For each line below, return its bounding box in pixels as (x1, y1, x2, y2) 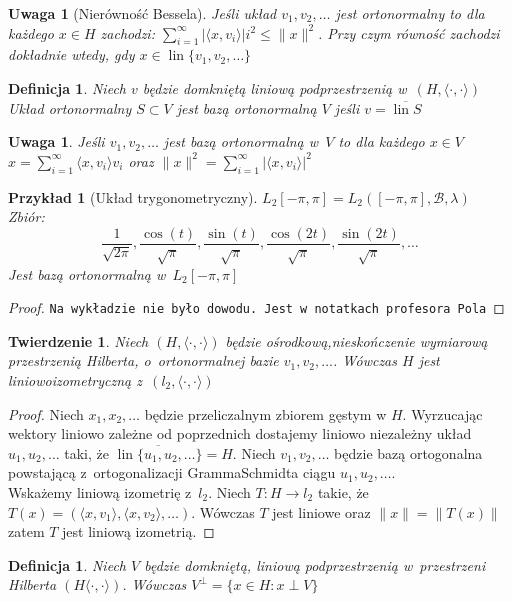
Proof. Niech (8, 403, 84, 424)
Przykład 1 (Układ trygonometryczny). (8, 186, 258, 207)
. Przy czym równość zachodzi (317, 22, 500, 43)
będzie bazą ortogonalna (334, 442, 483, 463)
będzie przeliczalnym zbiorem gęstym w (144, 403, 387, 424)
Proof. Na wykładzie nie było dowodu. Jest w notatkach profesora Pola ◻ (8, 297, 505, 318)
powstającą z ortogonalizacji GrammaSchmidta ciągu (8, 462, 336, 483)
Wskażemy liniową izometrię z (8, 481, 192, 502)
